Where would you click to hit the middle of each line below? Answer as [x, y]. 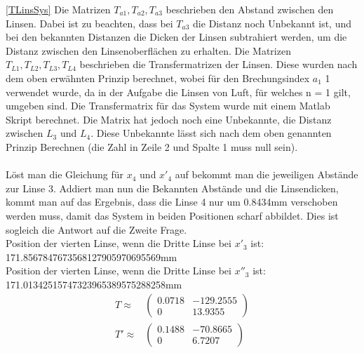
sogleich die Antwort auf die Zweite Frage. [96, 229]
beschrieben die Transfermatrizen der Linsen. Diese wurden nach [218, 64]
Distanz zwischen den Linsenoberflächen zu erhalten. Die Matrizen [148, 50]
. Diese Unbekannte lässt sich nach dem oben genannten [211, 133]
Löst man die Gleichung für [65, 174]
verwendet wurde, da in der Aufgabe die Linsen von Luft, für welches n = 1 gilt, [178, 92]
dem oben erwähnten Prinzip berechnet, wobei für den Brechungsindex [158, 78]
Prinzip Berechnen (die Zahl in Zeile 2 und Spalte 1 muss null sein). [152, 146]
